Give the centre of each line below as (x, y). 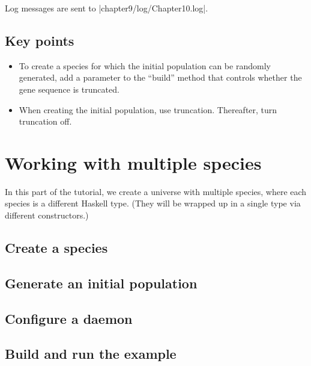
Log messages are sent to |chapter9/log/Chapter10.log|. (107, 8)
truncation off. (45, 121)
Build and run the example (91, 354)
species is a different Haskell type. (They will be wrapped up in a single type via (153, 203)
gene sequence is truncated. (69, 89)
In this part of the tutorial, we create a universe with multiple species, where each (156, 191)
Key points (40, 40)
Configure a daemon (69, 318)
